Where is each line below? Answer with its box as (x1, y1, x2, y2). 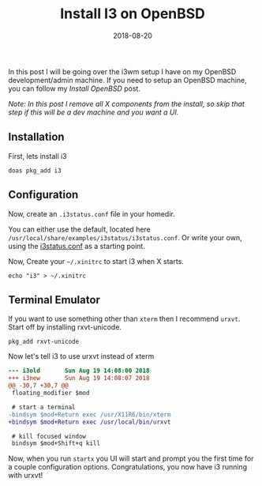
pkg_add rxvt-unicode (8, 337, 80, 346)
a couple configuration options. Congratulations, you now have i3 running (8, 462, 247, 472)
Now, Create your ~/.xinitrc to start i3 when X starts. (8, 256, 184, 266)
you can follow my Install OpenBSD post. (8, 84, 140, 93)
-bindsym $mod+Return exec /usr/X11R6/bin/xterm (8, 410, 171, 419)
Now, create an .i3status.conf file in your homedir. (8, 209, 175, 218)
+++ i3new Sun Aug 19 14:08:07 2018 (8, 375, 150, 382)
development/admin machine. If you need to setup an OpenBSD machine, (8, 75, 247, 85)
